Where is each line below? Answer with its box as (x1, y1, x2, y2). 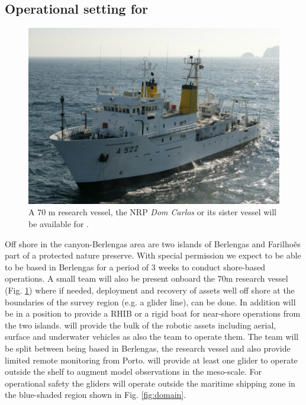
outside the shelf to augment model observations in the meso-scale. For (5, 365, 262, 378)
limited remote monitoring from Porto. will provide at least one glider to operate (5, 353, 298, 366)
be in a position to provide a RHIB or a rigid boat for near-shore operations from (5, 307, 301, 320)
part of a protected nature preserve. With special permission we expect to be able (5, 249, 301, 262)
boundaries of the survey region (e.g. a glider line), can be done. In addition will (5, 295, 296, 308)
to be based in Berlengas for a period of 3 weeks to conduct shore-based (5, 260, 266, 273)
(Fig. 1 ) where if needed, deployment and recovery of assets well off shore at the (5, 284, 295, 296)
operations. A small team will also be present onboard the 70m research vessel (5, 272, 288, 285)
